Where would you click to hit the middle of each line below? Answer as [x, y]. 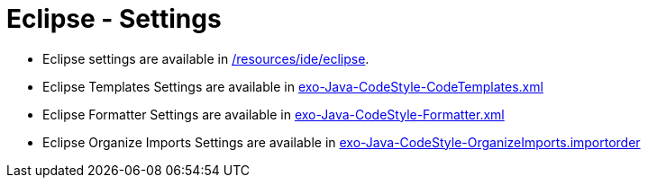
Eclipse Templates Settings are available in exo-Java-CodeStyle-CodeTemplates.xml [293, 86]
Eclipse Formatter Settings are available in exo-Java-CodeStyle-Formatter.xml [274, 114]
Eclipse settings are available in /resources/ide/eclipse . [206, 58]
